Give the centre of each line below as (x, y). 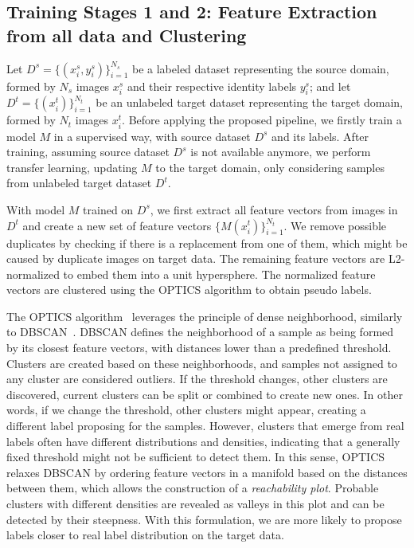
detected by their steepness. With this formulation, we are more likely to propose (204, 519)
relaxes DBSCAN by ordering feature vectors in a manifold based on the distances (207, 472)
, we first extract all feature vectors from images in (274, 209)
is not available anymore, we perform (281, 152)
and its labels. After (320, 136)
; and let (330, 86)
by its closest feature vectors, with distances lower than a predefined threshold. (199, 348)
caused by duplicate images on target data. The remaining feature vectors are (196, 258)
